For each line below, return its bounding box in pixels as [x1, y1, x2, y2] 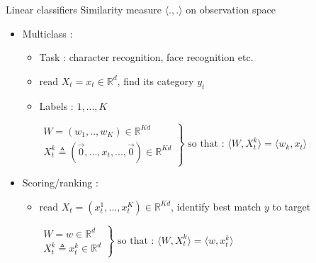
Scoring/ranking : [22, 175, 98, 190]
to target [272, 198, 311, 213]
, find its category [117, 73, 194, 88]
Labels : [39, 98, 74, 113]
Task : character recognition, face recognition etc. [39, 50, 254, 65]
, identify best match [171, 198, 261, 213]
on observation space [186, 2, 276, 16]
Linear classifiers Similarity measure [6, 2, 162, 16]
